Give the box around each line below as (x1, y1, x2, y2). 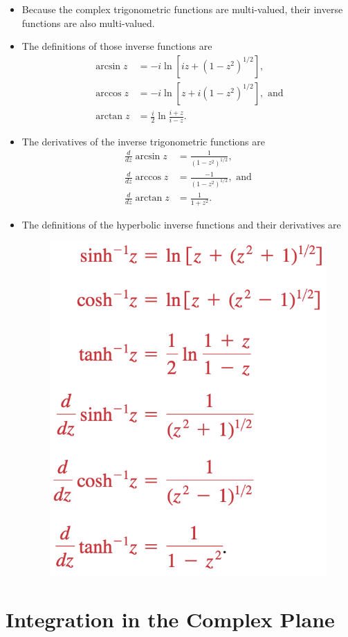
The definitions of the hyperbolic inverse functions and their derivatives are (21, 217, 341, 231)
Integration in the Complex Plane (6, 605, 335, 634)
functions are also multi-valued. (21, 15, 155, 30)
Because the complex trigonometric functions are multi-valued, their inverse (21, 2, 343, 16)
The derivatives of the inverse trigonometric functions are (21, 134, 265, 148)
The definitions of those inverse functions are (21, 39, 212, 53)
